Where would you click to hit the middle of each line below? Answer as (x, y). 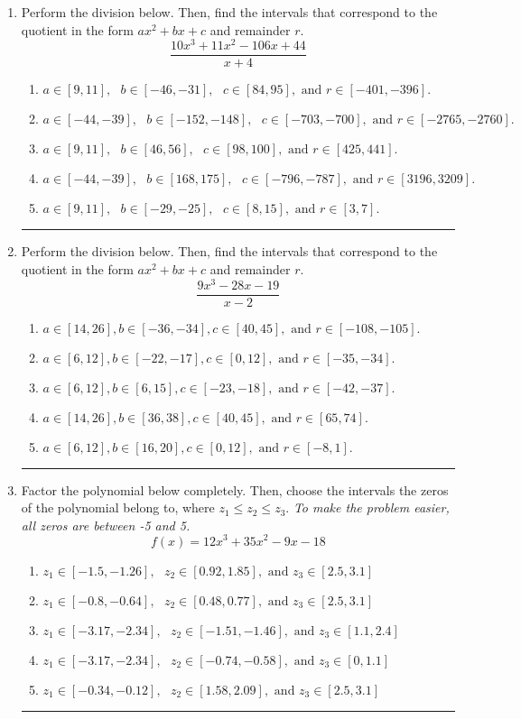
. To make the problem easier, (367, 507)
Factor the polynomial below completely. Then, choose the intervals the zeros (235, 489)
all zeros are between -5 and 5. (106, 525)
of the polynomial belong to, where (118, 507)
